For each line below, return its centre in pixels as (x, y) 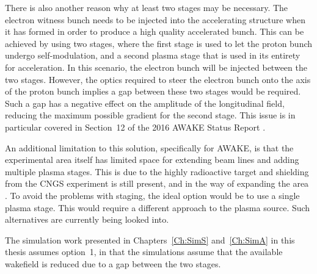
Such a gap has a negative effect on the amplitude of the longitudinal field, (145, 103)
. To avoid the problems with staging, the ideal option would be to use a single (152, 195)
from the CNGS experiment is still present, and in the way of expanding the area (157, 183)
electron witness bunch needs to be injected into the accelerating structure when (155, 19)
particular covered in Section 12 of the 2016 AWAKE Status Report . (135, 127)
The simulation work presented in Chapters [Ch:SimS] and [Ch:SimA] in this (150, 240)
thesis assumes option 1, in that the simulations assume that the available (144, 252)
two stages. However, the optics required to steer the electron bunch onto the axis (158, 79)
